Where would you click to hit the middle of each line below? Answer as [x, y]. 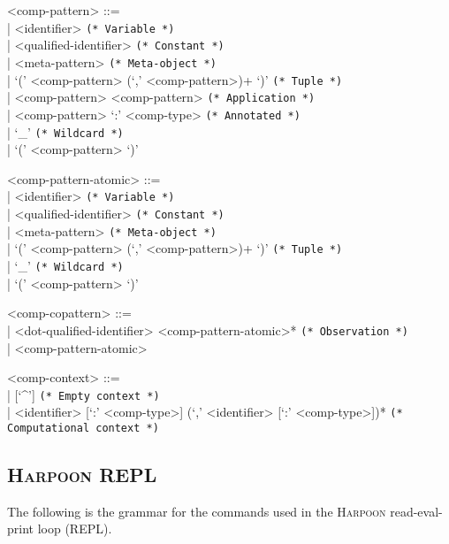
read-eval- [416, 511]
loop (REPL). [75, 529]
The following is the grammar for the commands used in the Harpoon [197, 511]
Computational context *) [83, 428]
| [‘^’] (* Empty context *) [84, 394]
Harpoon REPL [82, 475]
